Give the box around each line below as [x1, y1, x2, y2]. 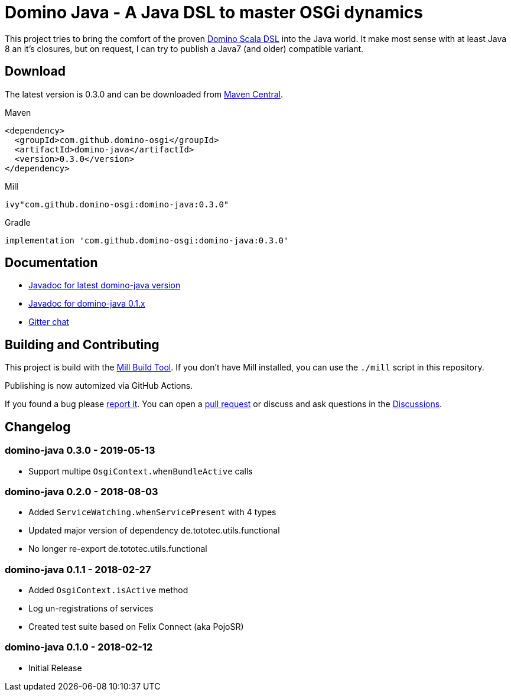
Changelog [5, 419, 71, 434]
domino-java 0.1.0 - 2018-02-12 [5, 641, 153, 653]
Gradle [5, 217, 31, 227]
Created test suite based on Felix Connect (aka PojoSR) [28, 622, 244, 632]
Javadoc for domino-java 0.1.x [28, 298, 145, 309]
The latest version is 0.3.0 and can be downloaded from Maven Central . [5, 89, 284, 99]
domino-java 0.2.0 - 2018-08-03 [5, 485, 158, 497]
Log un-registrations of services [28, 603, 154, 613]
